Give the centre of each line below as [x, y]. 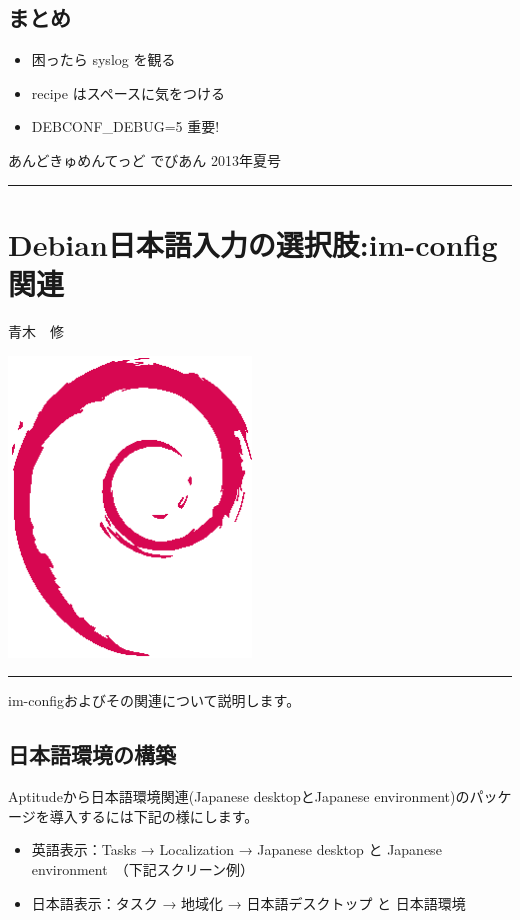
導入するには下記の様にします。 [154, 815]
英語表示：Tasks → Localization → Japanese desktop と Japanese [236, 849]
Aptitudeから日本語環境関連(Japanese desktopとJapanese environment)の [239, 796]
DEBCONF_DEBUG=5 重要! [125, 126]
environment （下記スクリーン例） [142, 869]
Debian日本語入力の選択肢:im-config [253, 243]
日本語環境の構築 [92, 754]
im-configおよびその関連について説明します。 [154, 700]
